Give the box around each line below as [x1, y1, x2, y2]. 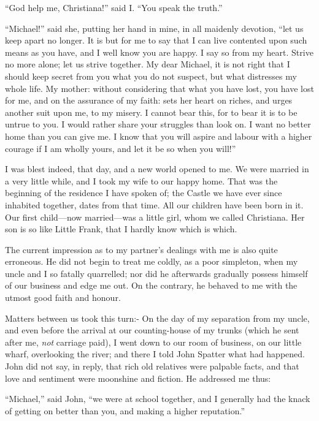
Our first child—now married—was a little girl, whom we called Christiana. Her [5, 210, 305, 223]
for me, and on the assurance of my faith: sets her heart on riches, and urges [5, 94, 293, 107]
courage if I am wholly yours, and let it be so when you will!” [5, 142, 236, 154]
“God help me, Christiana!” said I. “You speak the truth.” [5, 1, 223, 13]
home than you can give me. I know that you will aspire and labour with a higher [5, 129, 312, 142]
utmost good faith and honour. [5, 291, 121, 304]
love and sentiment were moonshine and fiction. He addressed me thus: [5, 371, 271, 384]
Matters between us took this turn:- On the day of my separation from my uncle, [5, 311, 310, 324]
